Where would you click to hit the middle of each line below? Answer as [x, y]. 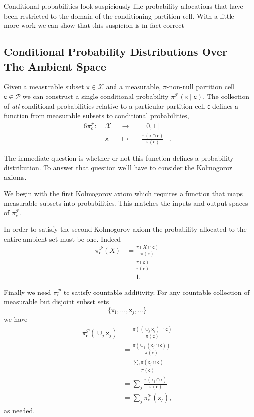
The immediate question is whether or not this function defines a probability [119, 158]
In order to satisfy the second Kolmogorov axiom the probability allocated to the [125, 229]
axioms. [15, 177]
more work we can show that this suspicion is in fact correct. [95, 25]
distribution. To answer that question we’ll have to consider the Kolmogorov [118, 167]
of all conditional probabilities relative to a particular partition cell [104, 106]
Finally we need [28, 292]
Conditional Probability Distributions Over [115, 52]
